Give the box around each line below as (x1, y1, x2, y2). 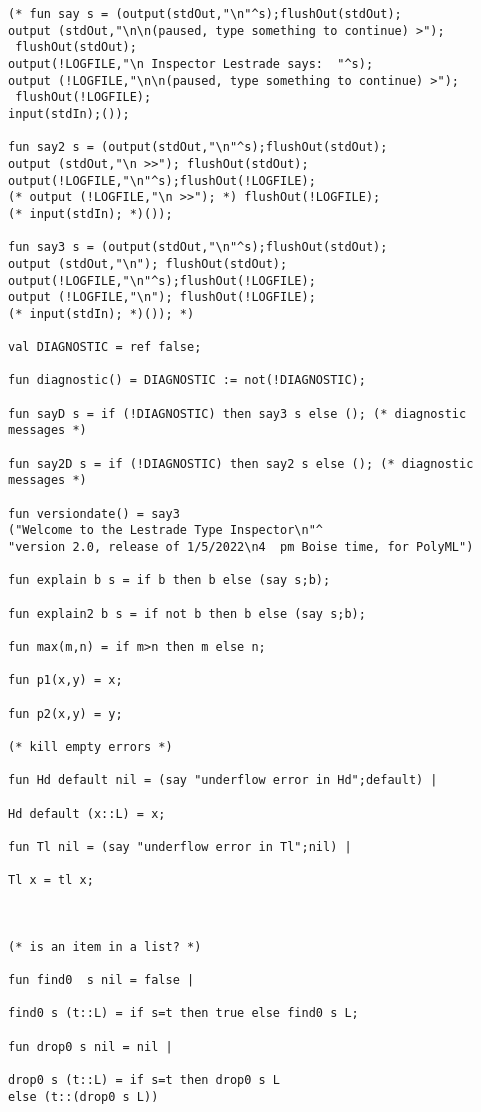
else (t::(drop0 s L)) (8, 1089, 159, 1104)
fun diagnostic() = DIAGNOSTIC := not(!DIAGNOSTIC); (8, 373, 366, 388)
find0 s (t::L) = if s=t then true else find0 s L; (8, 1006, 359, 1021)
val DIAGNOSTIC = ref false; (8, 340, 202, 355)
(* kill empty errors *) (8, 739, 173, 754)
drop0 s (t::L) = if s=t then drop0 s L (8, 1073, 281, 1087)
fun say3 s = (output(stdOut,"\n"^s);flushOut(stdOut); (8, 240, 388, 255)
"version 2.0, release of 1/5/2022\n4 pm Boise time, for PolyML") (8, 540, 474, 554)
